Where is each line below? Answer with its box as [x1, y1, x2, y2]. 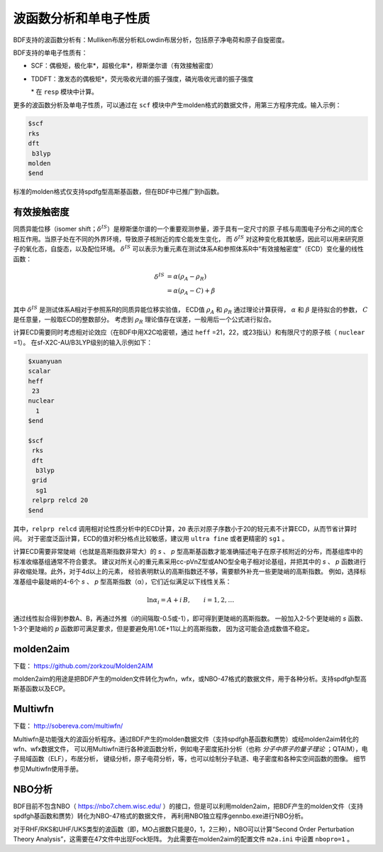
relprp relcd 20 [32, 496, 89, 504]
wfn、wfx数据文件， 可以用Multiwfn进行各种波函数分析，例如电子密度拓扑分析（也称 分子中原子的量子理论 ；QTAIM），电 [13, 745, 368, 753]
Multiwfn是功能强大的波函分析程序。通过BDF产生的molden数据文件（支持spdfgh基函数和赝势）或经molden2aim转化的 [13, 735, 360, 743]
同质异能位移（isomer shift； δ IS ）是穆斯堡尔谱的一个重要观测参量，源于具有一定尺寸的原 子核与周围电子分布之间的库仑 [13, 224, 364, 234]
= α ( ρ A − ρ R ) [167, 273, 207, 283]
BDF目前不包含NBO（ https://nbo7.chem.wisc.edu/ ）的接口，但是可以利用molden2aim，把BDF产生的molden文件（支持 [13, 802, 364, 810]
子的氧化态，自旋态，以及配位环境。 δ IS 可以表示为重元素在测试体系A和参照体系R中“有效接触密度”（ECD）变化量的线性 [13, 244, 365, 253]
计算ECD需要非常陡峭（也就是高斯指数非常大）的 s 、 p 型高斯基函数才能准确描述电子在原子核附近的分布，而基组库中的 [13, 547, 363, 556]
